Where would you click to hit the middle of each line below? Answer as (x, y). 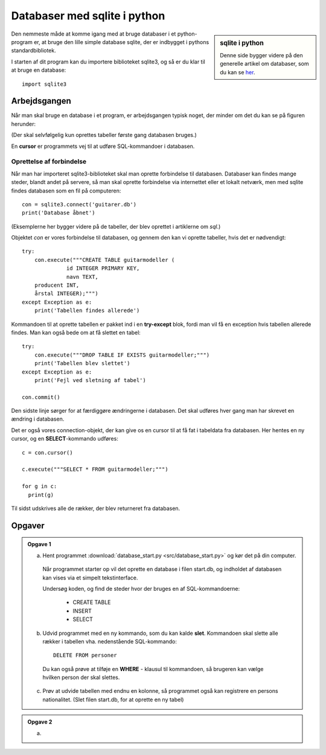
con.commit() (41, 397)
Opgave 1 (39, 544)
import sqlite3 (44, 84)
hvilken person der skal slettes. (81, 677)
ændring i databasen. (38, 419)
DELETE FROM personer (85, 655)
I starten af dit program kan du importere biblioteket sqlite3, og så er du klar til (108, 62)
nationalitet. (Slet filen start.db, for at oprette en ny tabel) (113, 699)
